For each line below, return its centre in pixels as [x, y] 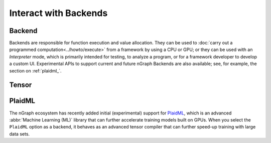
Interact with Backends [58, 13]
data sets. [20, 134]
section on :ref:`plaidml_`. [36, 70]
